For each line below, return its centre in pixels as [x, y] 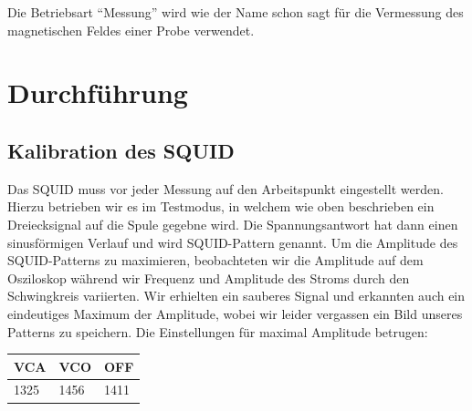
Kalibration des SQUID [121, 150]
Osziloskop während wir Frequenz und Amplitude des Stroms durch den [209, 277]
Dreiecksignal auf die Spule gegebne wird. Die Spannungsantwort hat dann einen [233, 224]
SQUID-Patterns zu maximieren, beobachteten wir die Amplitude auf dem [215, 260]
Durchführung [98, 92]
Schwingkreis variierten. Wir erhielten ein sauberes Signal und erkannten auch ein [236, 296]
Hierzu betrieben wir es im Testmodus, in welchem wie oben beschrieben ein [221, 206]
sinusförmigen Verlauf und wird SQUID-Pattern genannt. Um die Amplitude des [233, 242]
